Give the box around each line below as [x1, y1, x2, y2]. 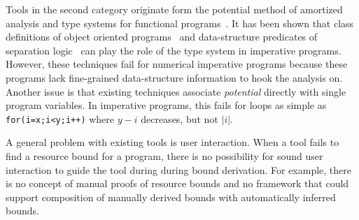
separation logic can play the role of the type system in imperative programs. [6, 43, 342, 57]
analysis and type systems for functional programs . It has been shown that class [6, 15, 354, 30]
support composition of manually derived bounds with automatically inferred [6, 189, 336, 204]
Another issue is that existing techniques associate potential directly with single [6, 84, 346, 98]
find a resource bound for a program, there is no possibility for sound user [6, 149, 323, 163]
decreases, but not [141, 111, 218, 126]
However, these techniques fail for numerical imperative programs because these [6, 57, 348, 71]
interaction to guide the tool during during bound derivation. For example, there [6, 162, 352, 177]
